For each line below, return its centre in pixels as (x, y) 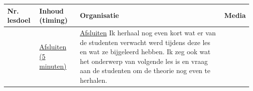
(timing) (53, 20)
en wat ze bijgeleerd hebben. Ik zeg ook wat (145, 52)
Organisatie (99, 15)
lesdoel (19, 20)
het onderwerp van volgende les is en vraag (144, 61)
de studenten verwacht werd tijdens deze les (145, 42)
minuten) (53, 66)
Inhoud (51, 10)
